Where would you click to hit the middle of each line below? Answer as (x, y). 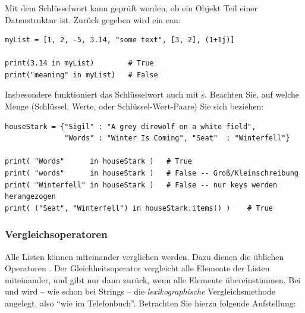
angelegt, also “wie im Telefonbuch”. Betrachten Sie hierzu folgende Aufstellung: (150, 303)
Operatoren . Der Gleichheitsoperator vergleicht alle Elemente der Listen (137, 268)
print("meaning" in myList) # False (81, 75)
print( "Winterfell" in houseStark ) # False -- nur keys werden (141, 185)
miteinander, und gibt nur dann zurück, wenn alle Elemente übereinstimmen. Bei (153, 279)
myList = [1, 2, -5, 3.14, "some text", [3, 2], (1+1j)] (120, 40)
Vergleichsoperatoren (56, 234)
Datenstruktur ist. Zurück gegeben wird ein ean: (93, 19)
